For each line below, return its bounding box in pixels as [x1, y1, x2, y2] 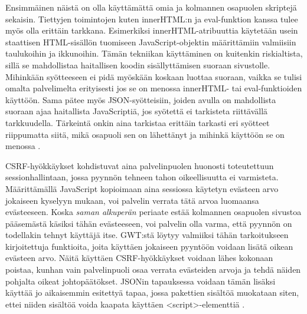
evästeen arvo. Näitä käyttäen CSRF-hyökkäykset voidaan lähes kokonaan [5, 252, 273, 264]
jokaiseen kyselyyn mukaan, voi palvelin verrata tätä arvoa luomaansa [5, 194, 259, 206]
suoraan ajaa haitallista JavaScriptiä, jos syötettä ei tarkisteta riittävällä [5, 105, 268, 117]
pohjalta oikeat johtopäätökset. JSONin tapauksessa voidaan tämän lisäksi [5, 275, 276, 287]
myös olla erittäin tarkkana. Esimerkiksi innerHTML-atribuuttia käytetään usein [5, 24, 298, 37]
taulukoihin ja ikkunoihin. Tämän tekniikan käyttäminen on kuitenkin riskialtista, [5, 47, 303, 60]
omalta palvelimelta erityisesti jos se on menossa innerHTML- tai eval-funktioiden [5, 82, 302, 94]
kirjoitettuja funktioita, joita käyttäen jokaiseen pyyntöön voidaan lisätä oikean [5, 240, 293, 252]
